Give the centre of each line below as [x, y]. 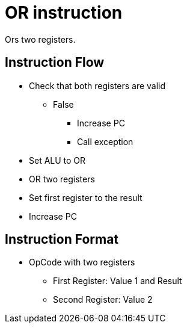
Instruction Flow [55, 63]
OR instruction [64, 13]
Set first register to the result [86, 197]
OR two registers [62, 179]
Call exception [105, 141]
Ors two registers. [40, 39]
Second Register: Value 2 [103, 300]
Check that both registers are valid [97, 85]
